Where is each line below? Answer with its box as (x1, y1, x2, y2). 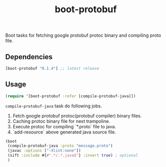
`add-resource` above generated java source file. (12, 129, 116, 135)
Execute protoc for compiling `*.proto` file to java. (12, 123, 116, 129)
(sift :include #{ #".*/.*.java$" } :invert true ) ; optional (7, 153, 138, 158)
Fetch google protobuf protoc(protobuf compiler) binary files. (12, 113, 142, 119)
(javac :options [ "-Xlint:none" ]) (7, 148, 81, 153)
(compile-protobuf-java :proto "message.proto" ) (7, 144, 113, 149)
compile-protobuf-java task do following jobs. (5, 103, 102, 109)
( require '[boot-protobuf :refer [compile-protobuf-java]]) (5, 93, 136, 99)
